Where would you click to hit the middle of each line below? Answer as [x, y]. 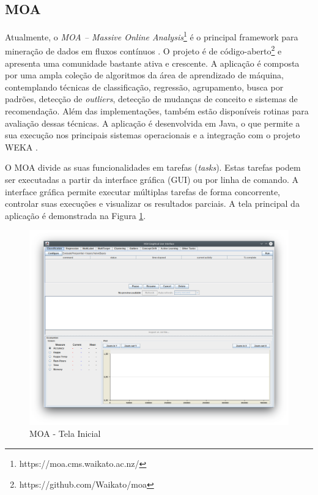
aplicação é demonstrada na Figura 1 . [76, 215]
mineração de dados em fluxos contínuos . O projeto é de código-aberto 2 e [143, 50]
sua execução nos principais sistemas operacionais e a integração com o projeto [153, 135]
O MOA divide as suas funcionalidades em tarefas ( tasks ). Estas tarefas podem [153, 167]
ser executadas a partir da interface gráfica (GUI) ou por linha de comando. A [152, 180]
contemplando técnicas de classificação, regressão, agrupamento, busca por [144, 87]
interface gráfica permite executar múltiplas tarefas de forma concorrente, [143, 191]
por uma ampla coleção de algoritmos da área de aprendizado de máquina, [145, 75]
